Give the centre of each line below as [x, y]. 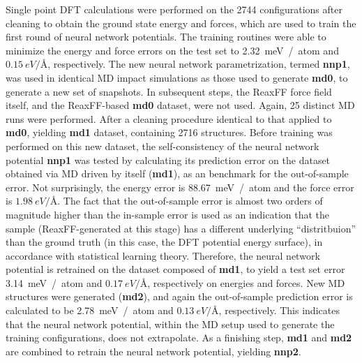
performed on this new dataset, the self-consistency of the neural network [163, 146]
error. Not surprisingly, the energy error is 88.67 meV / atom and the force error [180, 187]
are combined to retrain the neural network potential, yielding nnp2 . [153, 351]
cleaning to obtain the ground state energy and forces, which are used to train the [181, 23]
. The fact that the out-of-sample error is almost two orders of [190, 201]
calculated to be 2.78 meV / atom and [90, 310]
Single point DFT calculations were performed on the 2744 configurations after [174, 9]
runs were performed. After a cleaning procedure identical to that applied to [169, 118]
